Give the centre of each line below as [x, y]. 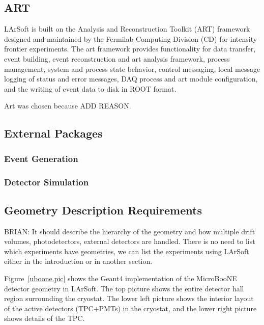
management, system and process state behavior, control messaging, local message [132, 69]
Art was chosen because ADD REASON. [68, 106]
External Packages [53, 133]
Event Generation [41, 158]
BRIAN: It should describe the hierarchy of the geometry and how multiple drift [130, 231]
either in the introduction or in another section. [78, 261]
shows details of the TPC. [45, 318]
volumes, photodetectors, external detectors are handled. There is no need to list [130, 241]
